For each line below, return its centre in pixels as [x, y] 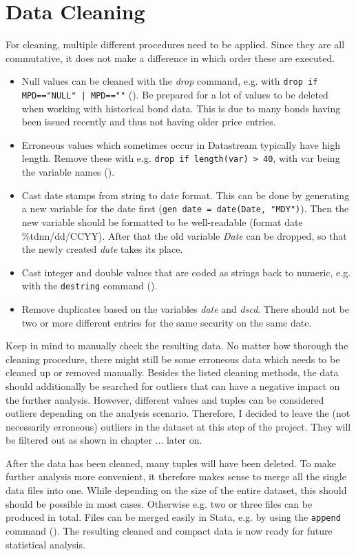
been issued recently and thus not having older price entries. [149, 122]
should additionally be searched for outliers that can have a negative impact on [173, 385]
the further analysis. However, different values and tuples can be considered [165, 399]
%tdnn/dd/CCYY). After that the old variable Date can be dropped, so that [184, 235]
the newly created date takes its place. [102, 249]
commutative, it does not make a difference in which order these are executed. [170, 58]
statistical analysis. [45, 544]
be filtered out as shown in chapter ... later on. [104, 440]
